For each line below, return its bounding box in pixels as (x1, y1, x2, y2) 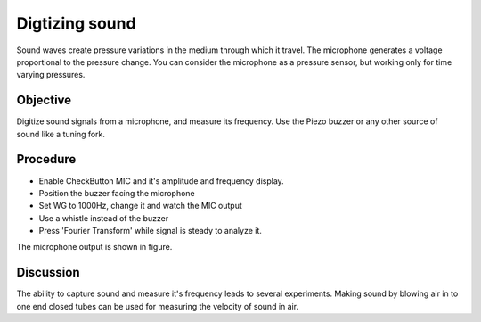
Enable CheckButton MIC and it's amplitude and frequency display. (38, 175, 284, 186)
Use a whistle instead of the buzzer (38, 212, 169, 223)
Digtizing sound (16, 13, 137, 33)
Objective (16, 93, 72, 108)
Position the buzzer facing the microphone (38, 187, 195, 198)
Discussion (16, 265, 80, 280)
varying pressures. (16, 70, 86, 80)
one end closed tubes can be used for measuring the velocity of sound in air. (16, 301, 298, 311)
